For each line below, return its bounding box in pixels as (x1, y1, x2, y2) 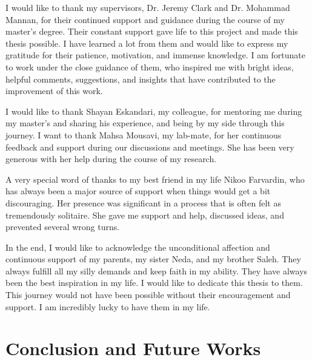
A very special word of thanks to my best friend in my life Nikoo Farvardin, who (5, 172, 305, 185)
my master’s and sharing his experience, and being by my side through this (5, 117, 285, 129)
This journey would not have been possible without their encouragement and (5, 288, 291, 301)
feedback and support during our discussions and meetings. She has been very (5, 140, 294, 153)
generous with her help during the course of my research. (5, 152, 217, 165)
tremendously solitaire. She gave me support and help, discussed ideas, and (5, 208, 284, 221)
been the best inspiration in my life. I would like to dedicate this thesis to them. (5, 276, 303, 289)
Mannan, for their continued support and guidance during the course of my (5, 13, 285, 25)
